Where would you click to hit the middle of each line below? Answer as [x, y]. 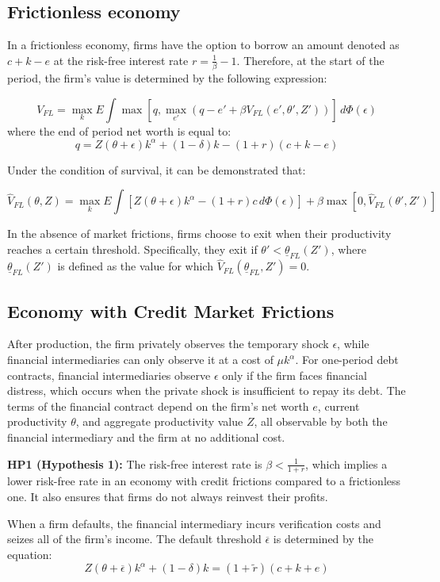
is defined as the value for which [135, 266]
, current [339, 406]
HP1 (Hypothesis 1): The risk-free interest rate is [135, 463]
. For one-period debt [347, 360]
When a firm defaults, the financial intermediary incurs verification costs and [194, 523]
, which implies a [346, 463]
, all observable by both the [321, 421]
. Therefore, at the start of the [310, 60]
